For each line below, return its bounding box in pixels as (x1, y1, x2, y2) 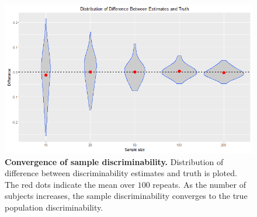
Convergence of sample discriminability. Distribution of (5, 155, 224, 167)
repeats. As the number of (152, 178, 246, 190)
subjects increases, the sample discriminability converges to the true (5, 190, 248, 202)
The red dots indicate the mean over (5, 178, 135, 190)
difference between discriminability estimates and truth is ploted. (5, 167, 237, 179)
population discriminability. (5, 201, 103, 213)
